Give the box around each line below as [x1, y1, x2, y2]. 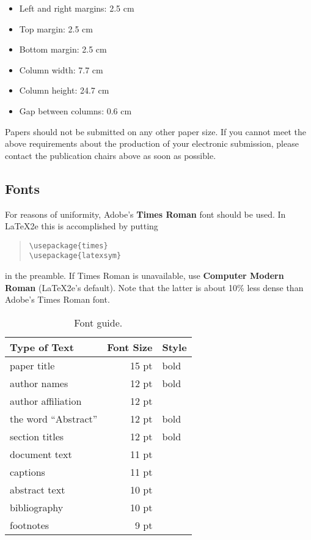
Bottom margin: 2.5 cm [19, 43, 107, 56]
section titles [10, 429, 64, 443]
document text [10, 446, 72, 461]
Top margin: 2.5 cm [19, 22, 93, 35]
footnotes [10, 517, 49, 532]
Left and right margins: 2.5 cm [19, 2, 134, 14]
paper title [10, 358, 55, 372]
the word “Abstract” [10, 411, 98, 426]
